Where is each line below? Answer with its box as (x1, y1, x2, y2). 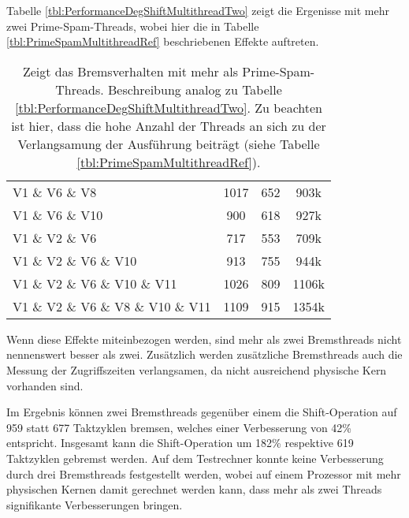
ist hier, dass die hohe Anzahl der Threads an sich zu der (11, 116, 326, 135)
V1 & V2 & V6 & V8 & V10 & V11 (13, 296, 211, 315)
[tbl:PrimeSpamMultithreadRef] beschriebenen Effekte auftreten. (6, 33, 319, 50)
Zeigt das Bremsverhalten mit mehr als (22, 61, 238, 80)
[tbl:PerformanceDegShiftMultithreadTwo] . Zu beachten (15, 98, 322, 117)
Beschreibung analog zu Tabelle (108, 80, 282, 99)
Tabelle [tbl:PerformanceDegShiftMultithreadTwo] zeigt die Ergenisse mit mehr (6, 2, 389, 18)
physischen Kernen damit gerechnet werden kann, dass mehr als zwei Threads (6, 481, 382, 498)
